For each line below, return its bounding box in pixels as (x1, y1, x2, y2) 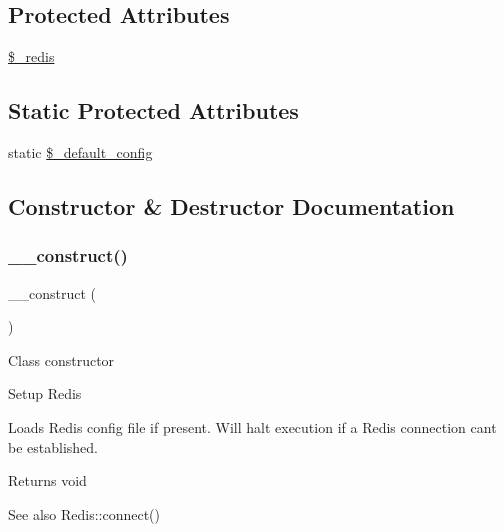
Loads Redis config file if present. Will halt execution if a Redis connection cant (8, 416, 497, 437)
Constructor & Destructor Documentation (8, 190, 455, 221)
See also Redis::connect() (8, 503, 161, 524)
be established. (8, 436, 98, 457)
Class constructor (8, 349, 115, 370)
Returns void (8, 470, 87, 491)
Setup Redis (8, 383, 82, 404)
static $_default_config (8, 142, 153, 162)
